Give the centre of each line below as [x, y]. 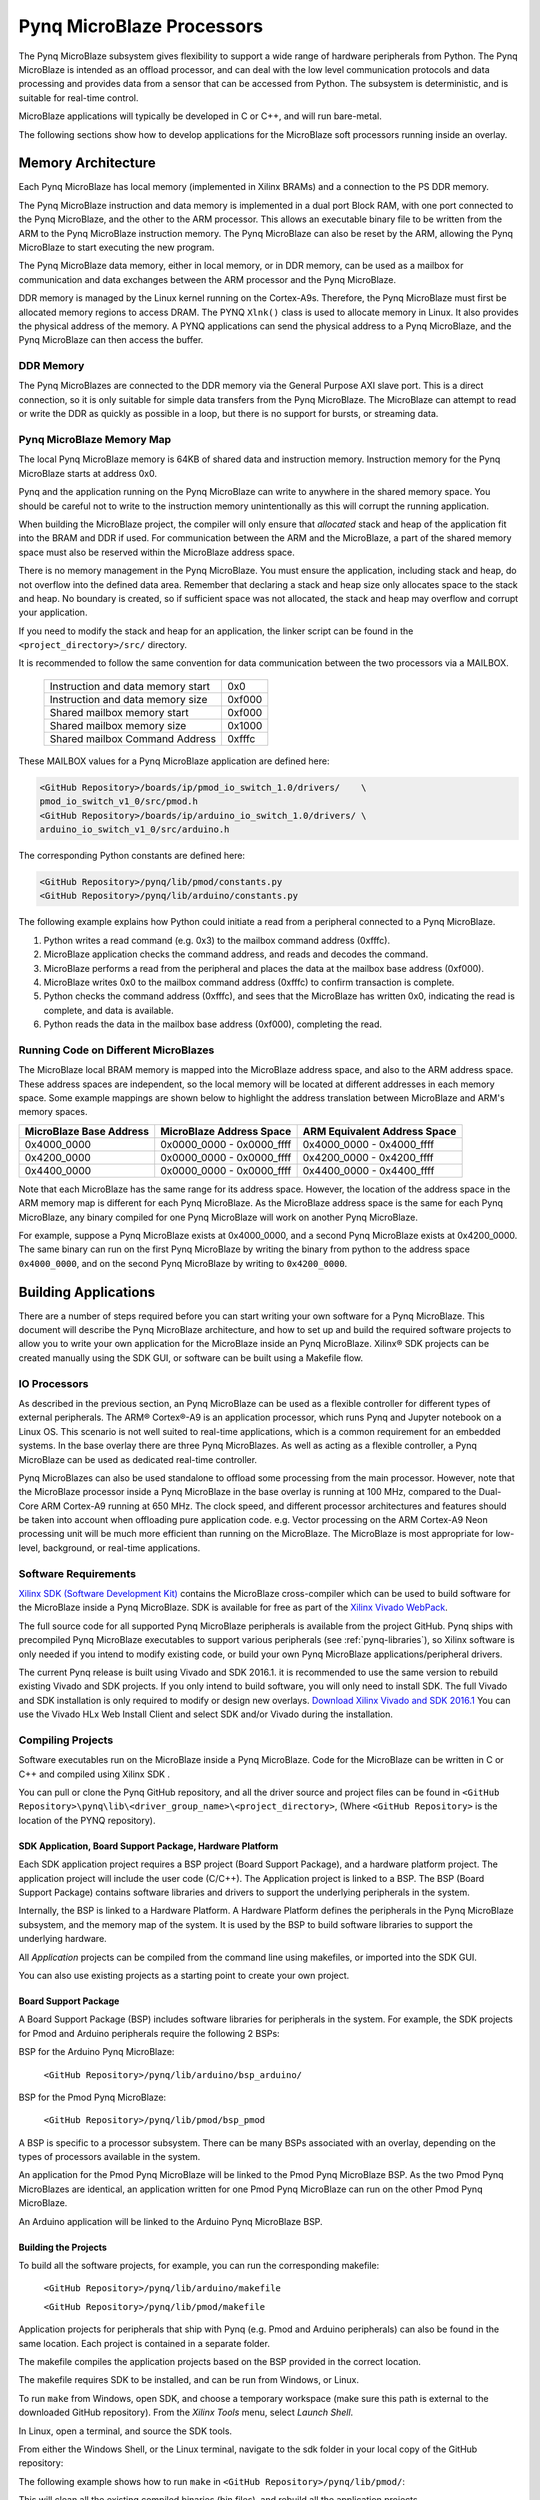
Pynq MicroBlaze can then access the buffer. [111, 340]
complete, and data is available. [108, 1010]
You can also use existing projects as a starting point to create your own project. [184, 1975]
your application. [53, 612]
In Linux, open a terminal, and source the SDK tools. [125, 2431]
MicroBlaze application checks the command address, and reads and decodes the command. [236, 954]
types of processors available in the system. [109, 2157]
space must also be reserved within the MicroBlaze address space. [156, 552]
